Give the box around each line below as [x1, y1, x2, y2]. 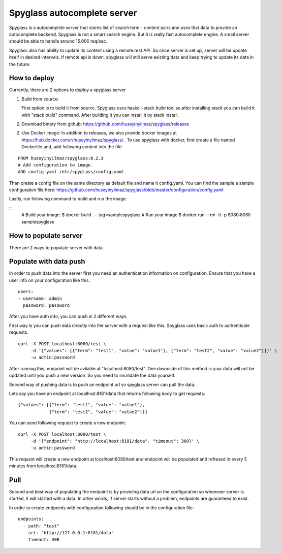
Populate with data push [9, 258, 86, 266]
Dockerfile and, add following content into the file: [21, 144, 123, 150]
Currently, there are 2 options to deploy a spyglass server [9, 87, 126, 93]
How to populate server [9, 231, 83, 240]
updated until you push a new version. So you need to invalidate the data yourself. [9, 372, 176, 379]
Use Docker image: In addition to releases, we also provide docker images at [21, 130, 177, 136]
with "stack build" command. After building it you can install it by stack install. [21, 112, 179, 118]
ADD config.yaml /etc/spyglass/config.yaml [18, 169, 125, 175]
